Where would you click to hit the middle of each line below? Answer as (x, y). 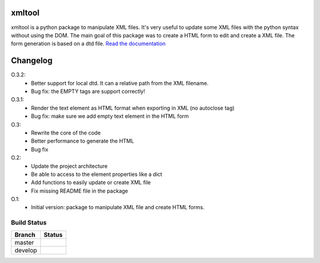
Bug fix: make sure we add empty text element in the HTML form (110, 116)
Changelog (32, 61)
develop (26, 250)
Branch (25, 235)
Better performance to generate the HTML (83, 141)
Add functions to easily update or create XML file (91, 182)
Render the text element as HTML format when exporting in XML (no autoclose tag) (133, 108)
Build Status (29, 223)
